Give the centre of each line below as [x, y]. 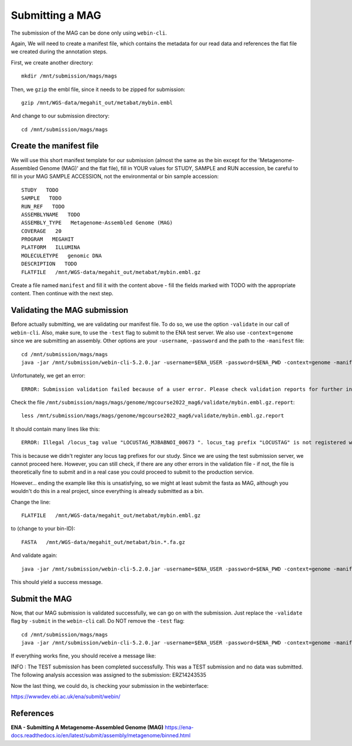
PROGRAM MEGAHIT [48, 239]
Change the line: [31, 502]
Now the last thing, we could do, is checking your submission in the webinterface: [110, 686]
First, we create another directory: [52, 62]
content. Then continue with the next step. [62, 293]
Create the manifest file [55, 146]
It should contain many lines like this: [55, 429]
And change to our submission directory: [60, 116]
